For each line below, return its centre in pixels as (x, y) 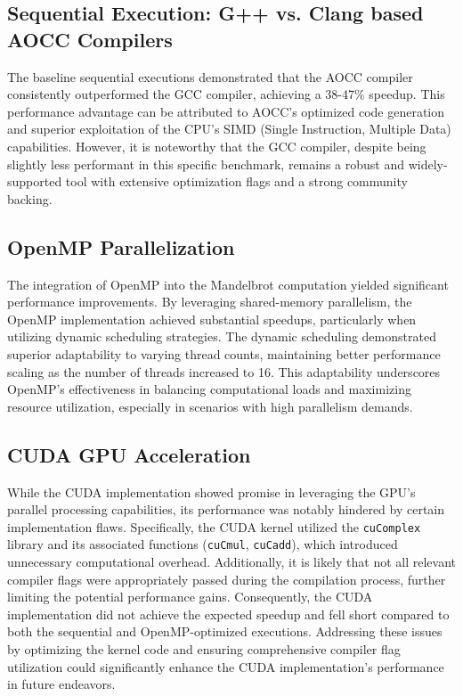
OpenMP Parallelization (121, 246)
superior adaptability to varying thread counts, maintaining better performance (224, 353)
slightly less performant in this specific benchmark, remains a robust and (206, 164)
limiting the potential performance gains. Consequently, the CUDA (190, 597)
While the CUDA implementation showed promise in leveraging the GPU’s (211, 491)
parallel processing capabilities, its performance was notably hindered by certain (226, 509)
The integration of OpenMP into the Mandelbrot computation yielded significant (228, 284)
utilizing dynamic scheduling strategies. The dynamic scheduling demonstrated (222, 336)
